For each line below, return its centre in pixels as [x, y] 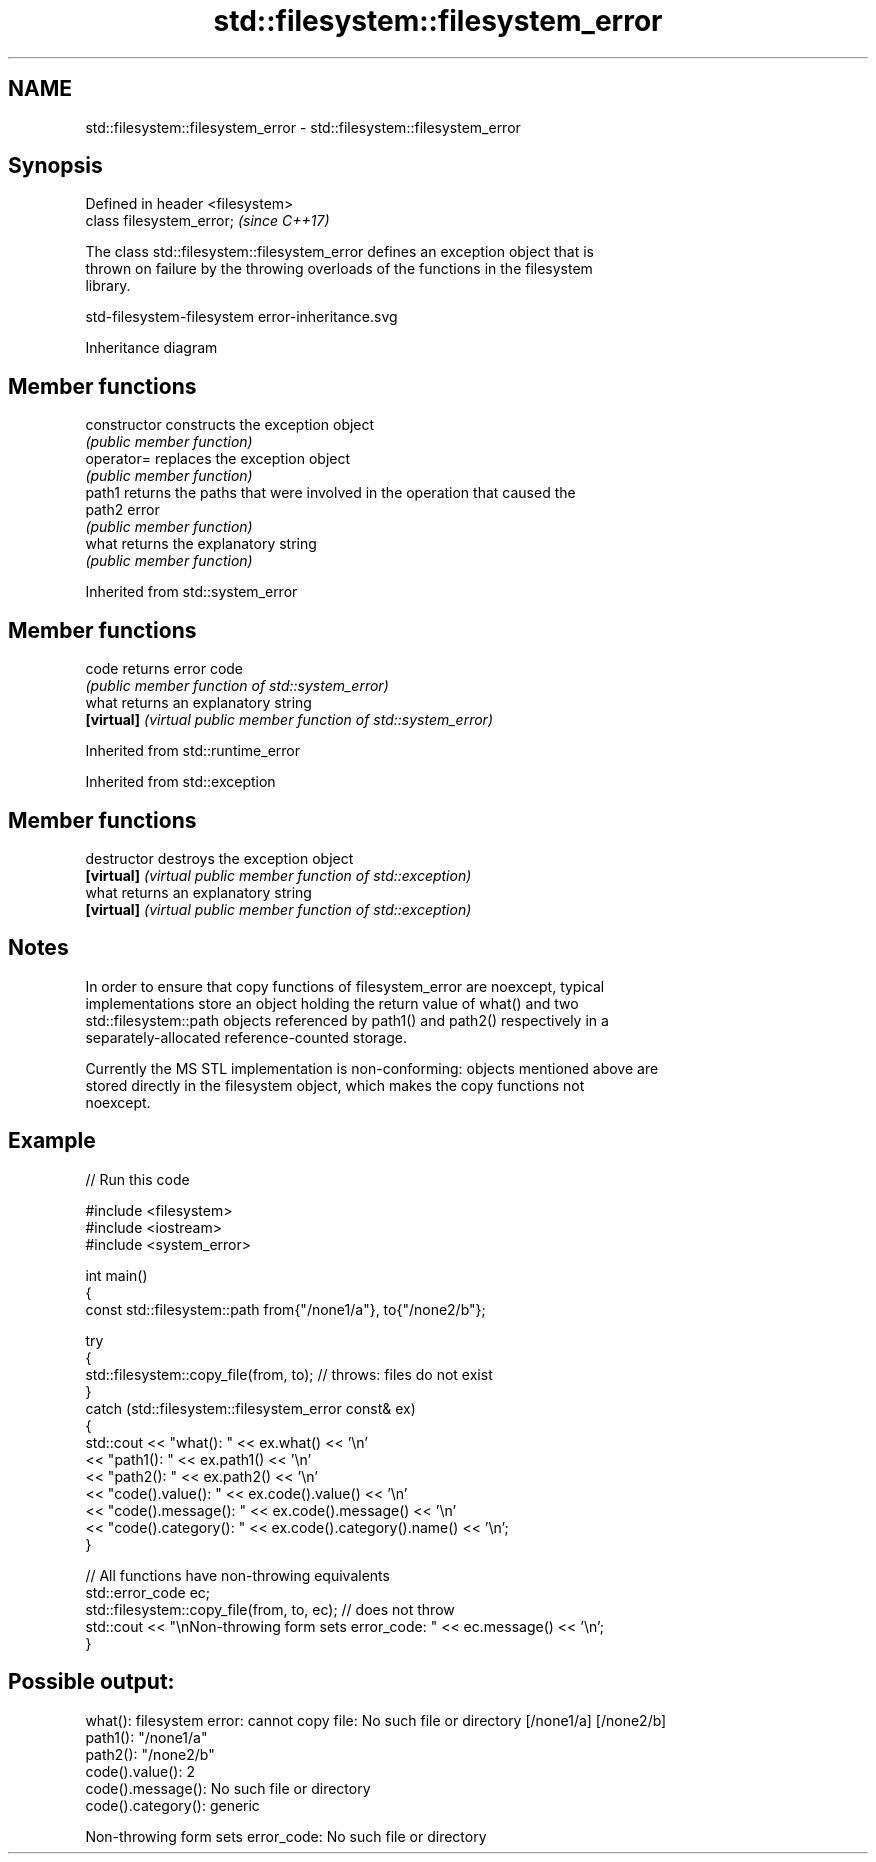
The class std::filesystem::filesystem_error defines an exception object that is [339, 252]
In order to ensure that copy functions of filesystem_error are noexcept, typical [345, 986]
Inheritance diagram [151, 348]
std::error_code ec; [148, 1592]
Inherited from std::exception [180, 782]
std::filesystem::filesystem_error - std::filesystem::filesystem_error [303, 127]
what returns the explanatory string [201, 544]
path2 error [122, 510]
